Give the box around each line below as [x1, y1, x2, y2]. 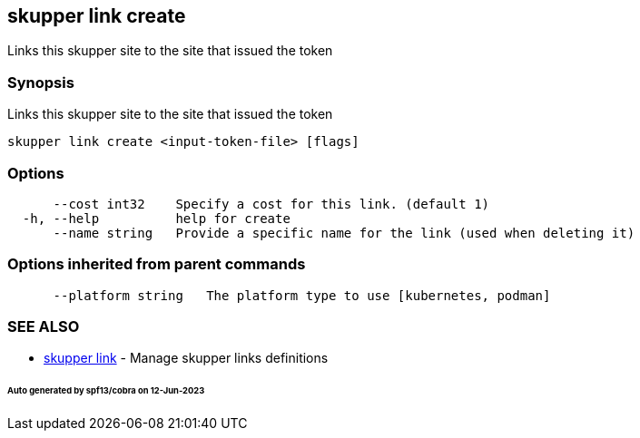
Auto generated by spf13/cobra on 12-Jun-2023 [7, 385, 205, 396]
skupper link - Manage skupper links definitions [44, 350, 329, 366]
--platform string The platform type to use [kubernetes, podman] [53, 287, 551, 303]
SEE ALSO [7, 317, 80, 336]
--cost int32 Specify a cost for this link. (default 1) [53, 196, 490, 211]
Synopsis [7, 73, 74, 92]
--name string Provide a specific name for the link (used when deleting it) [53, 225, 635, 240]
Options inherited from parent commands [7, 255, 306, 274]
